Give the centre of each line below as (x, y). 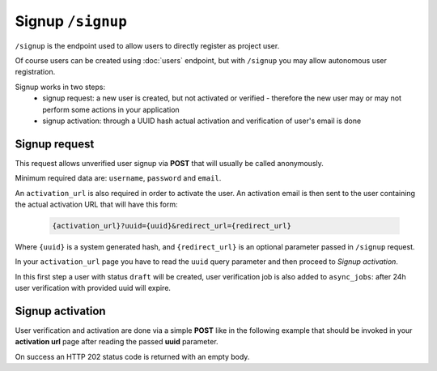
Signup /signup (71, 21)
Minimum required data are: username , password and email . (118, 178)
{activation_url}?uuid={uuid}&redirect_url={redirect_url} (172, 226)
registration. (35, 72)
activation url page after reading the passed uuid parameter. (117, 342)
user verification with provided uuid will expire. (93, 288)
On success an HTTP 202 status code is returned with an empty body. (132, 356)
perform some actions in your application (111, 109)
